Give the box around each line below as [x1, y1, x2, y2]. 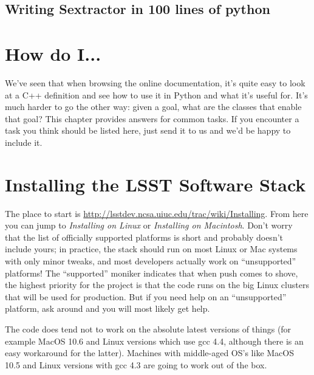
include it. [5, 136, 43, 148]
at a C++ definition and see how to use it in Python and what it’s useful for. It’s [5, 88, 308, 101]
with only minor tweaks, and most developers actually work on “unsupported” [5, 254, 296, 267]
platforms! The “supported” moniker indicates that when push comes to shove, [5, 266, 298, 279]
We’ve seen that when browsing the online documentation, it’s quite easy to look [5, 76, 305, 89]
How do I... [5, 41, 101, 66]
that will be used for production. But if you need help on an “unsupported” [5, 290, 287, 303]
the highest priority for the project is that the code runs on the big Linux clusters [5, 278, 309, 291]
